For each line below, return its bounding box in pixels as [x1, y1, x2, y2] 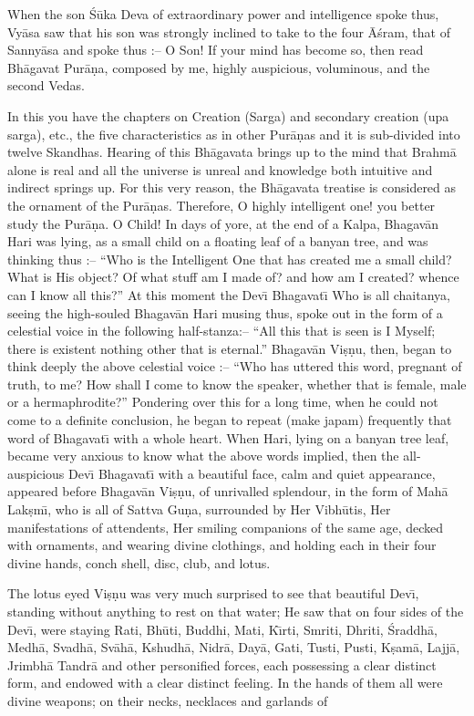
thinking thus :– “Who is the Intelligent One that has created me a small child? [7, 249, 452, 268]
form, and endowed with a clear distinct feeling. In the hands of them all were [7, 673, 443, 692]
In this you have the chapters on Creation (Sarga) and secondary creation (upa [7, 106, 449, 125]
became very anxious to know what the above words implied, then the [7, 446, 399, 465]
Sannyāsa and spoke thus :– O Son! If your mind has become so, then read [7, 40, 424, 59]
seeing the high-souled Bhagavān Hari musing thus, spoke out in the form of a [7, 303, 443, 322]
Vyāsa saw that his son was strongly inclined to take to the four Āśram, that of [7, 22, 450, 41]
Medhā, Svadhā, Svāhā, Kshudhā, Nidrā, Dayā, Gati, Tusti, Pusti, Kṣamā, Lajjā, [7, 638, 460, 657]
